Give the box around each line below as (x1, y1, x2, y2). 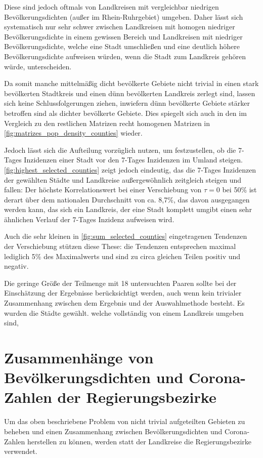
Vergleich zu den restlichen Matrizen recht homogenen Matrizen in (4, 117, 210, 128)
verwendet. (4, 446, 37, 456)
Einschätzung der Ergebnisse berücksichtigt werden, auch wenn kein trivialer (4, 287, 242, 298)
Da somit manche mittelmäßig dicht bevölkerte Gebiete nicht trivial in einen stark (4, 78, 259, 89)
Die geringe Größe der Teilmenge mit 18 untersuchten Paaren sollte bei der (4, 277, 237, 288)
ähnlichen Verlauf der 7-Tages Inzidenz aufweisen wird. (4, 214, 174, 224)
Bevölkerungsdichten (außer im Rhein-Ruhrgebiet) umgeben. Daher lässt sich (4, 11, 243, 22)
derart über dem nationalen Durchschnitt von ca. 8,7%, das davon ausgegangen (4, 194, 250, 204)
